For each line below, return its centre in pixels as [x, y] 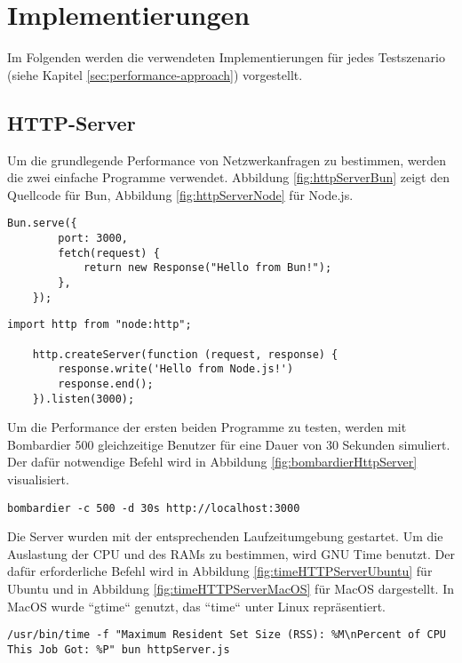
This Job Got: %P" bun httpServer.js [119, 649]
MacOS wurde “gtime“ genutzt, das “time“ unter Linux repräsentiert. [196, 606]
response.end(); [106, 383]
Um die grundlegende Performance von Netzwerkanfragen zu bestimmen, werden [227, 160]
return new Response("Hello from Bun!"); [207, 268]
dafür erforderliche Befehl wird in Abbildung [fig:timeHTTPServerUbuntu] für [220, 571]
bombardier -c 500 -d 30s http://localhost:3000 [154, 508]
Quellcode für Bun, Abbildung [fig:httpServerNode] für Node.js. [180, 194]
